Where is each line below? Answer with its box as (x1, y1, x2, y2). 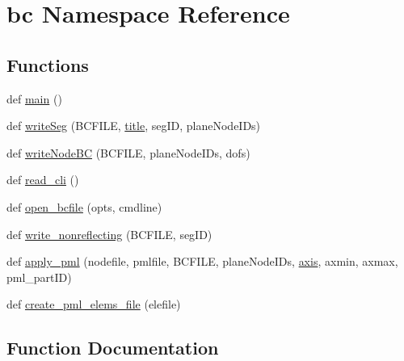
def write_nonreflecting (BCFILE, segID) (6, 225, 213, 242)
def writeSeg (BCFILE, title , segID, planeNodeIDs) (6, 117, 261, 134)
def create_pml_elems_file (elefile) (6, 296, 181, 313)
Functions (6, 52, 89, 77)
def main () (6, 90, 62, 107)
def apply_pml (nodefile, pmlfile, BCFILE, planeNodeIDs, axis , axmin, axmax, (6, 253, 398, 270)
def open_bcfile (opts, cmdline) (6, 198, 162, 215)
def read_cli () (6, 171, 79, 188)
